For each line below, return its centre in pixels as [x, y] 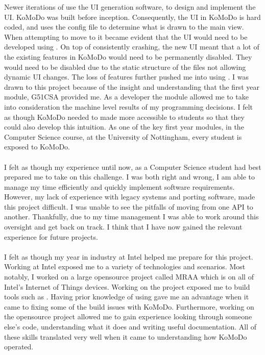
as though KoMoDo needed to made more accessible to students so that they [124, 117]
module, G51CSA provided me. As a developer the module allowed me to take [126, 97]
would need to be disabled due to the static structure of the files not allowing [125, 67]
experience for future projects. [51, 236]
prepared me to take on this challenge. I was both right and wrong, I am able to [130, 177]
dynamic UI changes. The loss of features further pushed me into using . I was [126, 77]
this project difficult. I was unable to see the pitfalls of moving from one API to [129, 206]
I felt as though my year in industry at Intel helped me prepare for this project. [129, 256]
